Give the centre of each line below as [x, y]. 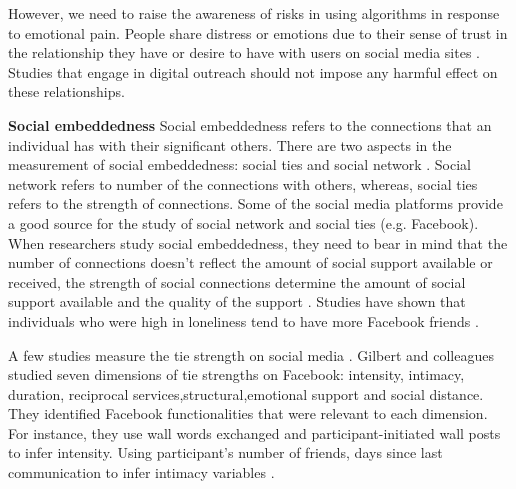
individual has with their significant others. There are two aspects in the [230, 144]
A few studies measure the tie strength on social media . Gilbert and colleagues [251, 354]
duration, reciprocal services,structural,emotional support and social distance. [246, 393]
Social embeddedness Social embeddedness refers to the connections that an [250, 124]
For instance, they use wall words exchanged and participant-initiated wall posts [254, 432]
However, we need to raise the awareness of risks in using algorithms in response [254, 13]
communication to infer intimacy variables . [141, 472]
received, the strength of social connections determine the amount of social [237, 281]
